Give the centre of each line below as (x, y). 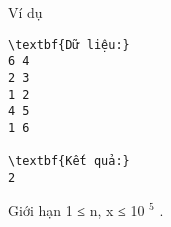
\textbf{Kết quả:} (69, 161)
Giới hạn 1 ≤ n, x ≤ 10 (76, 209)
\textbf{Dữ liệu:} (69, 44)
